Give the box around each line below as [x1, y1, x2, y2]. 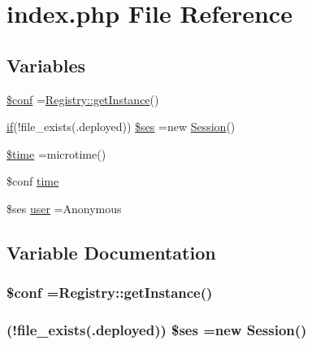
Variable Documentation [6, 239, 216, 264]
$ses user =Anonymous [6, 199, 122, 216]
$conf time [6, 172, 59, 190]
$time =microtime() [6, 145, 106, 162]
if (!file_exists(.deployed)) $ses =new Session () [6, 118, 236, 135]
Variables [6, 52, 86, 77]
